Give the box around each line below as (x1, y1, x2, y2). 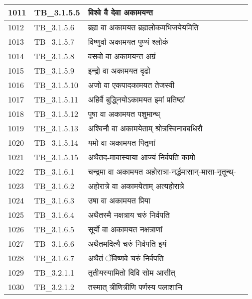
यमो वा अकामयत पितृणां (88, 137, 155, 148)
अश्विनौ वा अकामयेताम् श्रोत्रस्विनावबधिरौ (88, 122, 203, 134)
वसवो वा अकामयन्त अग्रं (88, 50, 156, 62)
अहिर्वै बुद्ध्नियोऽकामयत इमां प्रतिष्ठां (88, 94, 185, 105)
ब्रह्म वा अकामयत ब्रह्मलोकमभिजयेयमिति (88, 21, 199, 33)
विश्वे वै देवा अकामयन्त (88, 6, 153, 18)
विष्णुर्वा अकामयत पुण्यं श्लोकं (88, 36, 168, 47)
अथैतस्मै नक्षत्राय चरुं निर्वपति (88, 209, 170, 220)
